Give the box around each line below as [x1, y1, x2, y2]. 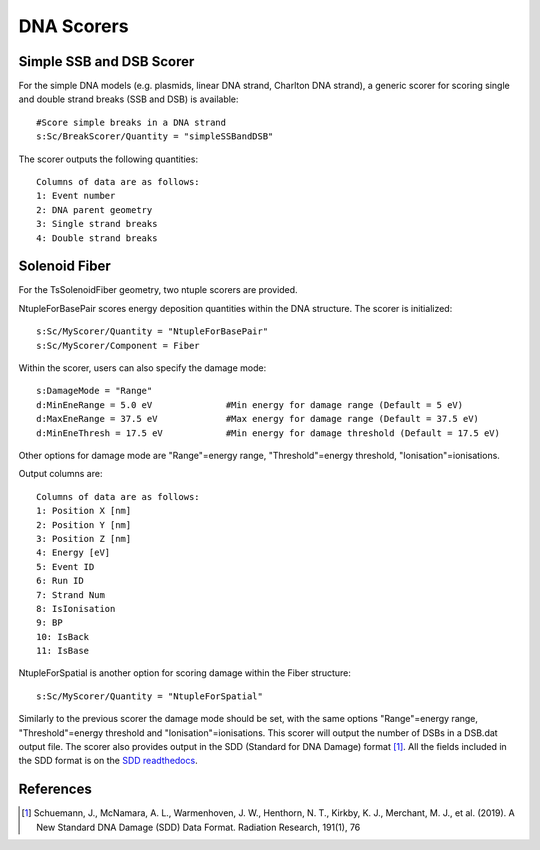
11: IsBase [36, 645, 90, 657]
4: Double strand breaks [36, 232, 158, 244]
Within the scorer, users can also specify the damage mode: [18, 362, 267, 374]
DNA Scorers [18, 15, 129, 37]
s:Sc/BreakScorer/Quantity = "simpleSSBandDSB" [36, 131, 274, 142]
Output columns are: [18, 468, 103, 480]
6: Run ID [36, 575, 84, 587]
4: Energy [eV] [36, 547, 111, 559]
